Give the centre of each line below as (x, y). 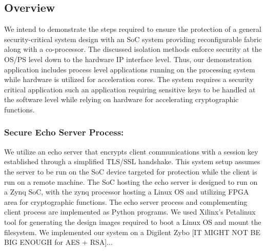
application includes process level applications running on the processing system (130, 69)
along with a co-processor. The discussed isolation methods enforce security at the (133, 49)
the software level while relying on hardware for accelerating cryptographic (121, 99)
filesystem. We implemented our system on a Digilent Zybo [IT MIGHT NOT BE (132, 232)
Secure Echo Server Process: (64, 132)
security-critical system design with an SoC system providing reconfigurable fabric (133, 39)
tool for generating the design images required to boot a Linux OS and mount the (133, 221)
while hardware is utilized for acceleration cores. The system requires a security (129, 79)
